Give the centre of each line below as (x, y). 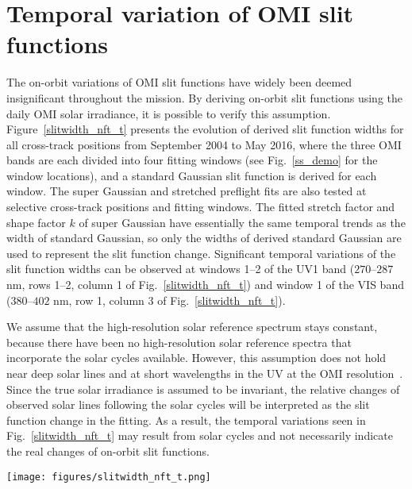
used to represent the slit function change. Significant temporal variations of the (201, 253)
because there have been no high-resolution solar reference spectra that (179, 342)
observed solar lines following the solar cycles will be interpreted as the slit (188, 404)
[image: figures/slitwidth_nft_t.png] (109, 477)
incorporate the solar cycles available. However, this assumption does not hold (196, 358)
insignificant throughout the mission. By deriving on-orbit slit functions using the (205, 97)
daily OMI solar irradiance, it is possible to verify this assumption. (169, 113)
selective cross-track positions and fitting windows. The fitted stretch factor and (201, 207)
